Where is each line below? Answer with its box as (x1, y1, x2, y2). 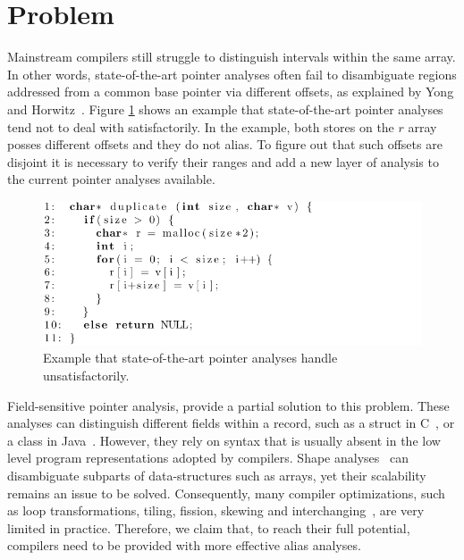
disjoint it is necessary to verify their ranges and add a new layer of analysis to (7, 152, 439, 171)
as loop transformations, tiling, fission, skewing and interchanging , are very (7, 501, 425, 520)
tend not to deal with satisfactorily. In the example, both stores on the (7, 117, 394, 136)
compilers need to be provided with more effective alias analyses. (7, 536, 361, 555)
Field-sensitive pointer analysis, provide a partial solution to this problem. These (7, 396, 450, 414)
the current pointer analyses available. (7, 170, 215, 188)
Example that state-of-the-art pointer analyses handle (43, 348, 338, 367)
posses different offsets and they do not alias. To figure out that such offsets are (7, 135, 443, 154)
